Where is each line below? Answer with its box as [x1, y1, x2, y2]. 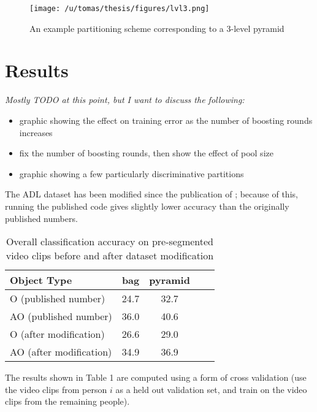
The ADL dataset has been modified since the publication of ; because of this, [5, 188, 298, 200]
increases [19, 126, 53, 139]
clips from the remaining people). [5, 395, 130, 408]
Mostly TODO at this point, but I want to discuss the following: [5, 93, 245, 106]
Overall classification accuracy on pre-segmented [6, 234, 214, 249]
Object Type [10, 273, 72, 288]
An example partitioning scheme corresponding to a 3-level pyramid [29, 21, 285, 34]
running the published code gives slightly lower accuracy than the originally [5, 199, 289, 212]
